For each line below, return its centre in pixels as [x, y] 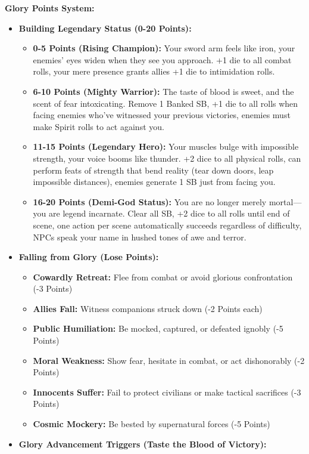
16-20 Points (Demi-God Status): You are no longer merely [150, 201]
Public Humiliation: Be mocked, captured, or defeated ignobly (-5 [158, 328]
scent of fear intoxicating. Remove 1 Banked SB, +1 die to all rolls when [166, 103]
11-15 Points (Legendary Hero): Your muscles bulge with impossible [166, 146]
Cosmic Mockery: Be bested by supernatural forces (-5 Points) [152, 424]
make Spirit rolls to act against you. [99, 126]
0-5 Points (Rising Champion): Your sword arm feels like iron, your [164, 48]
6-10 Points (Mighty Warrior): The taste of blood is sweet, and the [163, 91]
